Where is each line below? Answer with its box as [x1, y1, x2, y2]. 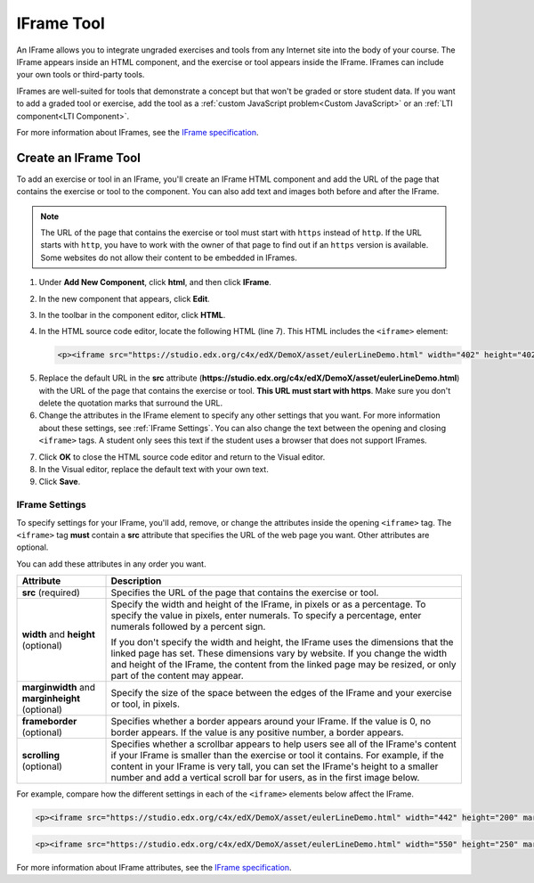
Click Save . [38, 477, 81, 487]
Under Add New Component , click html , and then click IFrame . [38, 277, 271, 288]
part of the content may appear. [110, 669, 244, 682]
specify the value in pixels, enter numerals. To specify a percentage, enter [110, 609, 422, 622]
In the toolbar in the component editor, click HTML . [38, 309, 226, 320]
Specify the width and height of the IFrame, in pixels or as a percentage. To [110, 598, 426, 610]
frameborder [21, 715, 77, 728]
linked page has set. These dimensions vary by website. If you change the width [110, 647, 448, 659]
